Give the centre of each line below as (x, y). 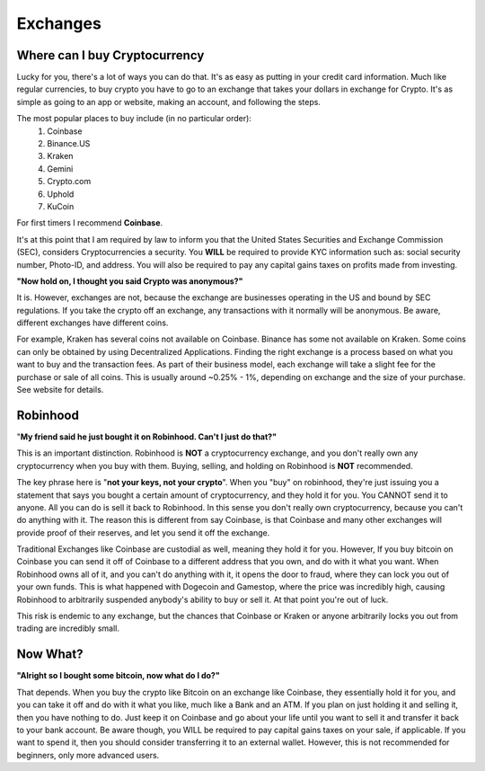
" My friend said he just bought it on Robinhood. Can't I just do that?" (147, 437)
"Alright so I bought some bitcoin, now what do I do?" (118, 676)
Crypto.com (69, 182)
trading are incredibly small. (68, 628)
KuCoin (61, 206)
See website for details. (60, 390)
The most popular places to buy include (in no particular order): (134, 119)
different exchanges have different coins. (93, 323)
